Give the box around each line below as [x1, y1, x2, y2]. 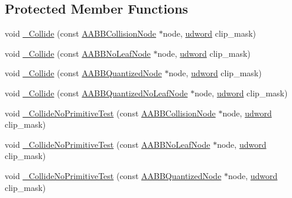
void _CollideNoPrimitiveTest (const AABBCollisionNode [5, 106, 216, 119]
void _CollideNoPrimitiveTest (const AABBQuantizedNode [5, 169, 222, 181]
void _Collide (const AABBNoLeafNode [5, 47, 151, 59]
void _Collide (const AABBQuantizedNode [5, 67, 162, 79]
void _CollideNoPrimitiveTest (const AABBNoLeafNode [5, 138, 210, 150]
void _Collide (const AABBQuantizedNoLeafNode [5, 86, 188, 99]
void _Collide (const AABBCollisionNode [5, 27, 157, 40]
